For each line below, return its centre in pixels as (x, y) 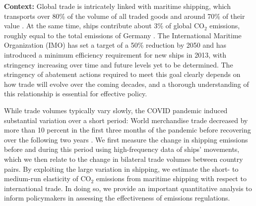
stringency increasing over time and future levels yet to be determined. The (119, 64)
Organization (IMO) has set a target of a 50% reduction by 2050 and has (115, 45)
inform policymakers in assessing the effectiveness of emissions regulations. (117, 198)
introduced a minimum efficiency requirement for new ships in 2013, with (115, 54)
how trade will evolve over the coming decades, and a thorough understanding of (127, 84)
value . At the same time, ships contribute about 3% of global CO (104, 26)
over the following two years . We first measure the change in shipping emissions (126, 139)
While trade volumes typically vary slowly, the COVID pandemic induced (116, 110)
